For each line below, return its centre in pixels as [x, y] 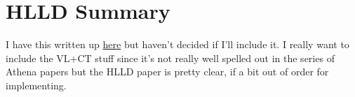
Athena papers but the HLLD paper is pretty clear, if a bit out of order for [167, 72]
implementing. [36, 85]
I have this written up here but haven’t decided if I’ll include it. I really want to [177, 44]
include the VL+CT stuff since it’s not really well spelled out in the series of [170, 58]
